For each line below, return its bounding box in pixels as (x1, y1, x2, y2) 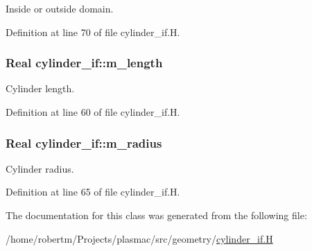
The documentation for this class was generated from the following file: (6, 208, 307, 222)
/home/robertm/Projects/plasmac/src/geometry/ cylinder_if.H (6, 231, 273, 245)
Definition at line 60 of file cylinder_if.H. (6, 105, 180, 119)
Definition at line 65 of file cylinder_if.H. (6, 184, 180, 199)
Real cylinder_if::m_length (6, 54, 163, 71)
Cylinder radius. (6, 161, 74, 175)
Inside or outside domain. (6, 1, 114, 15)
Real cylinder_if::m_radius (6, 134, 162, 151)
